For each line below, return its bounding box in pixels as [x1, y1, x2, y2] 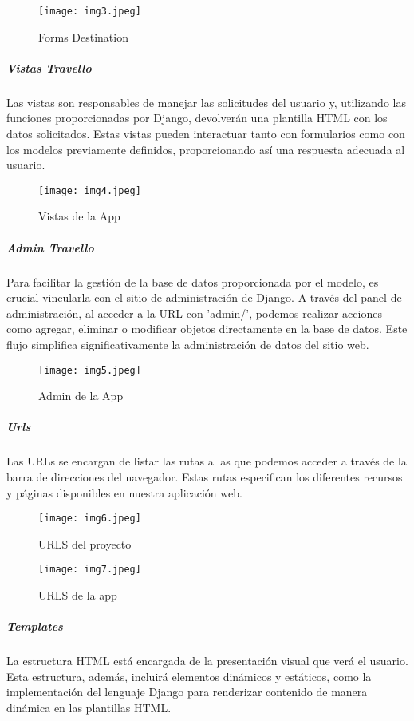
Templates [6, 618, 63, 635]
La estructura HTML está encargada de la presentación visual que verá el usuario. [6, 652, 408, 669]
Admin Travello [6, 239, 94, 256]
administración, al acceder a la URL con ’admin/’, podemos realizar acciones [6, 304, 382, 321]
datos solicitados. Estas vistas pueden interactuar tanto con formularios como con [6, 125, 405, 141]
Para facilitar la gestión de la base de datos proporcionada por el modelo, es [6, 273, 379, 290]
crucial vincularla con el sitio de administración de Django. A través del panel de [6, 289, 402, 306]
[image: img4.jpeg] [38, 184, 141, 196]
